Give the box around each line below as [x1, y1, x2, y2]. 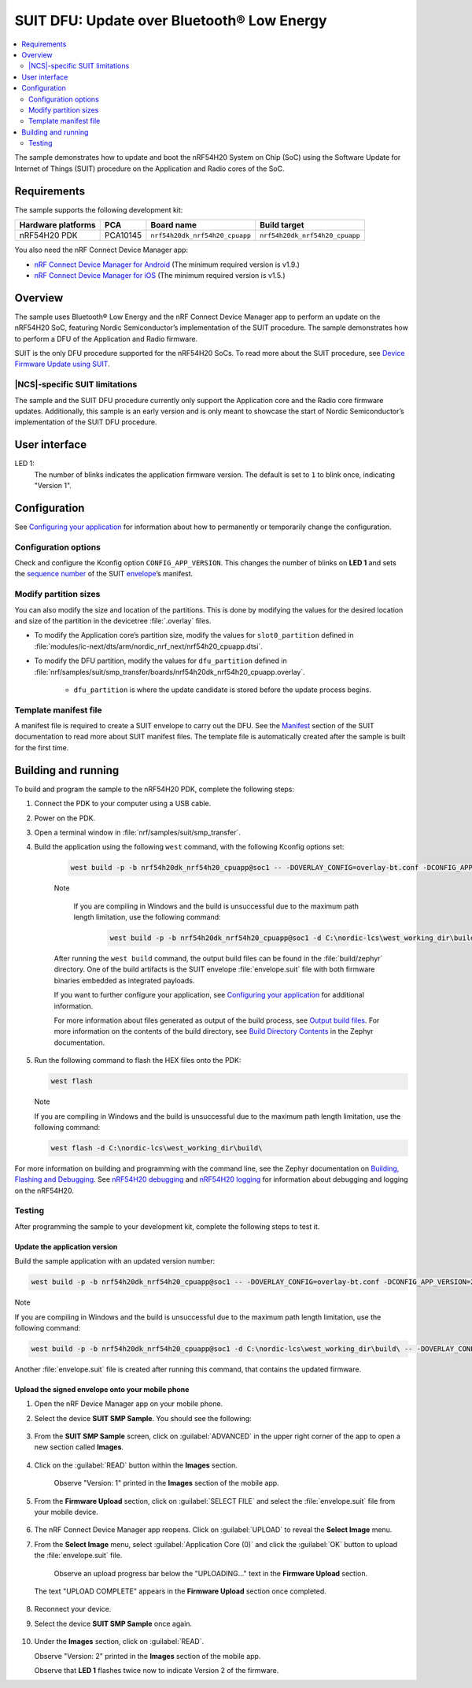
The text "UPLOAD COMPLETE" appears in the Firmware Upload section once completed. [34, 1586, 326, 1596]
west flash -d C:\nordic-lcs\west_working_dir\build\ [50, 1143, 263, 1153]
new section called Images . [34, 1442, 124, 1452]
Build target [260, 220, 304, 231]
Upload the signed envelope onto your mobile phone [14, 1384, 190, 1394]
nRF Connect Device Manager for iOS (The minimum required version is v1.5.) [34, 270, 286, 279]
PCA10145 [105, 230, 142, 241]
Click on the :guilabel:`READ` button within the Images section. [34, 1460, 238, 1470]
